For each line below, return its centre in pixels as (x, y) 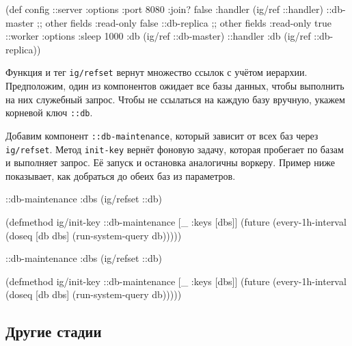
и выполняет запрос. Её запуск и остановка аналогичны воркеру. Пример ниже (170, 162)
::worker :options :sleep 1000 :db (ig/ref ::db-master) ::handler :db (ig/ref (158, 36)
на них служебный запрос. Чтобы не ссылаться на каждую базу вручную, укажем (175, 99)
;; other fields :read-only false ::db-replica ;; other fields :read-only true (185, 22)
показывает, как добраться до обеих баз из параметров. (121, 175)
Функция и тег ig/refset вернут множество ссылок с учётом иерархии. (157, 72)
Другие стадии (54, 331)
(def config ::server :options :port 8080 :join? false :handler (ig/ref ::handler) (164, 9)
